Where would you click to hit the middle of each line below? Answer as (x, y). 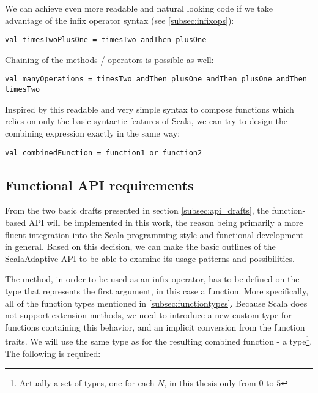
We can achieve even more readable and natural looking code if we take (139, 8)
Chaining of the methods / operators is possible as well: (109, 59)
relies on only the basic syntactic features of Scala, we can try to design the (146, 121)
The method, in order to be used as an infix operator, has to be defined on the (152, 279)
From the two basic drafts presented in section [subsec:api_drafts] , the (137, 210)
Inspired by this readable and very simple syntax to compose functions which (150, 109)
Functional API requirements (99, 185)
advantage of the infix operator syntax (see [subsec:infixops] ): (120, 20)
